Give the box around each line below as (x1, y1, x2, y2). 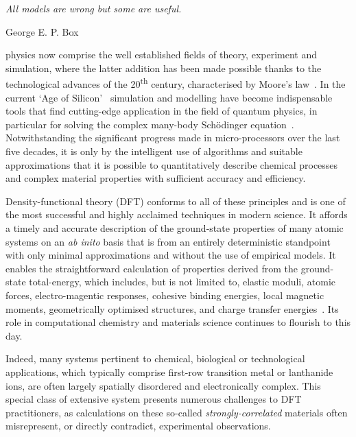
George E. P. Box (5, 24, 79, 38)
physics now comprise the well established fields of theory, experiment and (5, 47, 318, 62)
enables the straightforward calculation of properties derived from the (5, 261, 298, 275)
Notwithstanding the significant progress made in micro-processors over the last (5, 130, 340, 145)
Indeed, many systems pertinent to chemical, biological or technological (5, 351, 305, 366)
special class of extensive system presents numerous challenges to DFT (5, 392, 302, 406)
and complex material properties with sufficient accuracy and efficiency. (5, 171, 306, 185)
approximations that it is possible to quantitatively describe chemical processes (5, 157, 338, 172)
